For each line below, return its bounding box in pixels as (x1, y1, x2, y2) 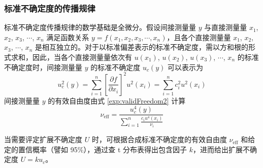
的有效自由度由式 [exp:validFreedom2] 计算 (48, 95, 186, 106)
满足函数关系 (46, 31, 89, 42)
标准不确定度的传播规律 (4, 2, 95, 14)
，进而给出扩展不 (193, 144, 250, 154)
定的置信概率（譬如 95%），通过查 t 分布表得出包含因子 (4, 144, 187, 154)
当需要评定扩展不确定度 (4, 134, 82, 145)
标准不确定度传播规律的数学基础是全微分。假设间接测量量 (4, 22, 196, 32)
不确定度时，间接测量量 (4, 61, 82, 72)
